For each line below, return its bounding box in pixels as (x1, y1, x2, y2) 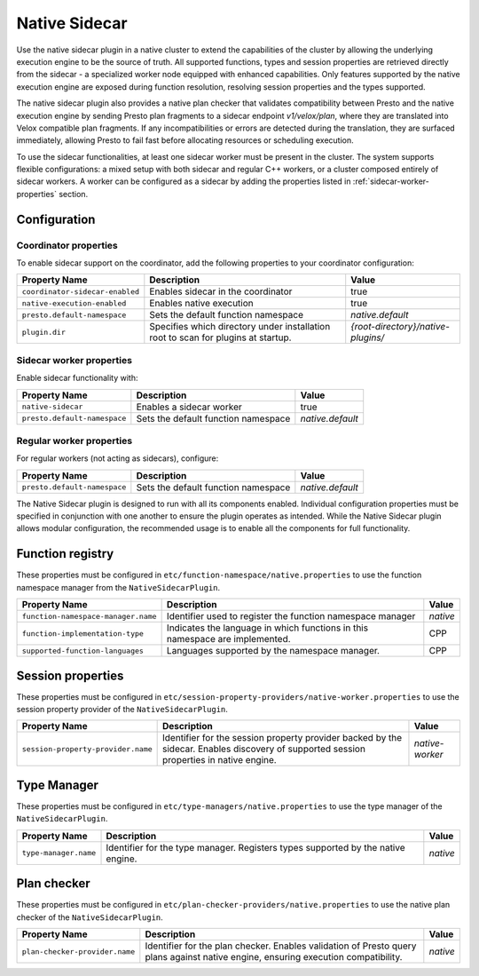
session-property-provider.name (21, 744, 153, 754)
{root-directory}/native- (350, 321, 450, 333)
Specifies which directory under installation (149, 321, 331, 333)
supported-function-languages (21, 646, 144, 655)
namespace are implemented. (166, 633, 292, 646)
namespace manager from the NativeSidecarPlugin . (16, 582, 221, 592)
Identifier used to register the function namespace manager (166, 610, 416, 623)
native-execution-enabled (21, 298, 127, 308)
